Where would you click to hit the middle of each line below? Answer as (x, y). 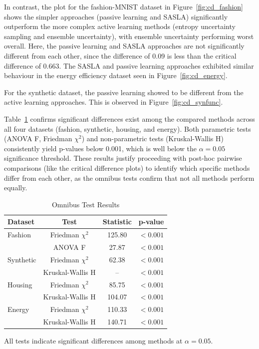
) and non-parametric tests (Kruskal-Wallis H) (152, 138)
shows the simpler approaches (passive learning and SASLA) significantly (116, 16)
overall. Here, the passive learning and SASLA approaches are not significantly (124, 46)
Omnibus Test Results (86, 204)
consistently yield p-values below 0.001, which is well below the (101, 148)
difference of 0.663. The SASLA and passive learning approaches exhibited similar (129, 65)
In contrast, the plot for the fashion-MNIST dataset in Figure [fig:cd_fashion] (124, 7)
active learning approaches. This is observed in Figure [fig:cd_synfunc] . (114, 102)
